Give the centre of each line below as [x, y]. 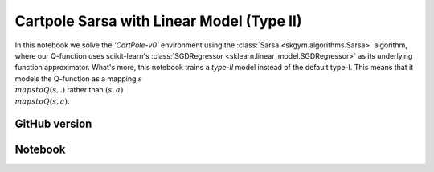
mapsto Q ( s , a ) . [42, 101]
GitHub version [53, 124]
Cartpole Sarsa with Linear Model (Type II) [158, 21]
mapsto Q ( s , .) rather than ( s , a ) [69, 90]
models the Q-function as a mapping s [78, 78]
